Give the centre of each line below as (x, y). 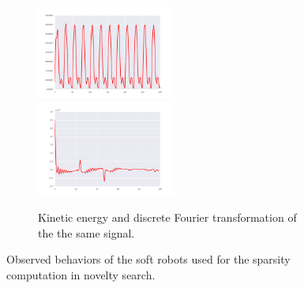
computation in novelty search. (81, 275)
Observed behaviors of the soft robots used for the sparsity (148, 259)
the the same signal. (86, 232)
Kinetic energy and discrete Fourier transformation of (167, 217)
